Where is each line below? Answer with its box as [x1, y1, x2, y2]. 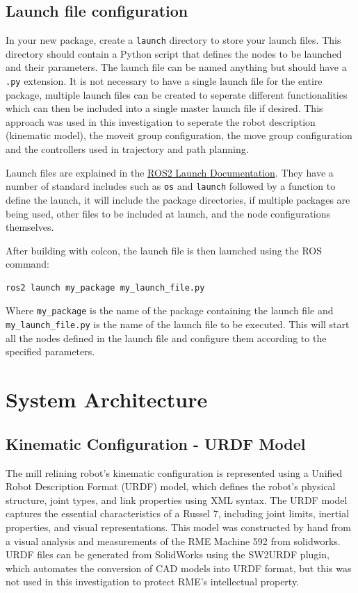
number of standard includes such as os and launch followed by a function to [6, 179, 336, 193]
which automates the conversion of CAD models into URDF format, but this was [6, 560, 352, 575]
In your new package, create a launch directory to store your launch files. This [6, 33, 341, 47]
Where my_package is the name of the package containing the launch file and [6, 303, 334, 318]
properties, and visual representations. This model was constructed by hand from [6, 519, 352, 534]
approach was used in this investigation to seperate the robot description [6, 114, 316, 129]
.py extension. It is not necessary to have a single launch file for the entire [6, 74, 323, 88]
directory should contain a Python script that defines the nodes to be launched [6, 46, 342, 60]
